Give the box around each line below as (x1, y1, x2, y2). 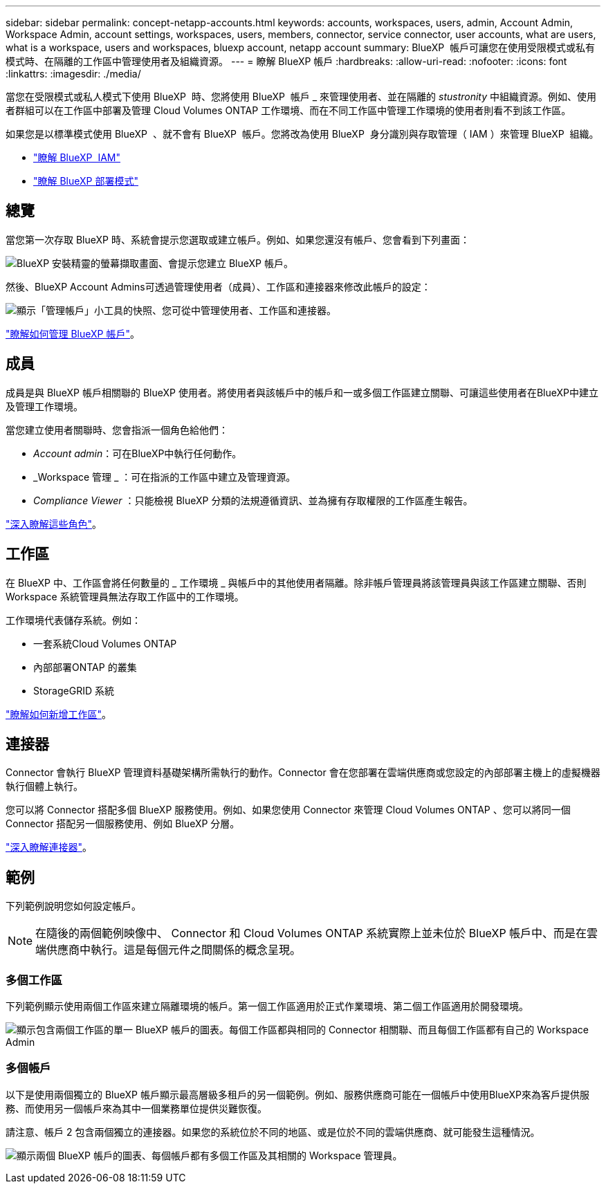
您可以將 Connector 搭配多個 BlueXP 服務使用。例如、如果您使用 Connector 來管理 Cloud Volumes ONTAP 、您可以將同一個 (6, 804, 571, 816)
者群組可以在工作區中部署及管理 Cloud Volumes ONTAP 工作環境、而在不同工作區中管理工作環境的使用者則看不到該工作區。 (6, 104, 571, 116)
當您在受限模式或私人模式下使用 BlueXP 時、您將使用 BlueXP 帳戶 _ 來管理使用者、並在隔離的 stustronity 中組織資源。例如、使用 (6, 91, 597, 102)
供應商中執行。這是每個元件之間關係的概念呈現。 (46, 943, 302, 957)
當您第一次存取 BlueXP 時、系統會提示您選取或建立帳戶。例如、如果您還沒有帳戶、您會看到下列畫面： (6, 233, 470, 246)
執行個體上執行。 (6, 780, 83, 793)
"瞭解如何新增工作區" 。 (6, 708, 112, 720)
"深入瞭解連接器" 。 (6, 841, 93, 854)
